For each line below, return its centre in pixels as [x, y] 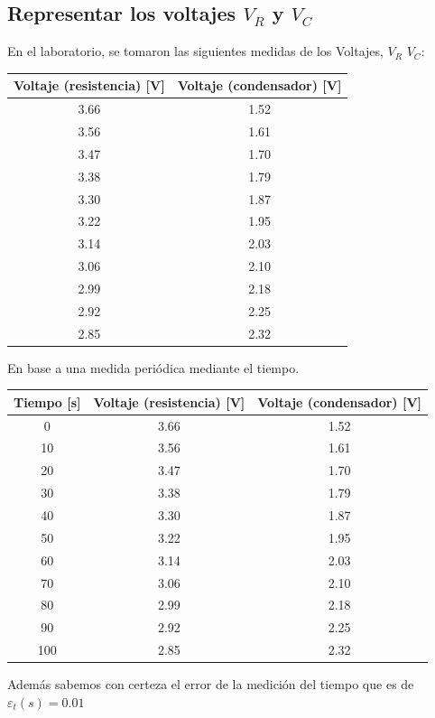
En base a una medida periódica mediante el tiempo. [153, 367]
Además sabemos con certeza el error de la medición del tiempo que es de [211, 684]
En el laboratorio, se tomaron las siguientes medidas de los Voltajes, [195, 51]
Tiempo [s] [47, 401]
